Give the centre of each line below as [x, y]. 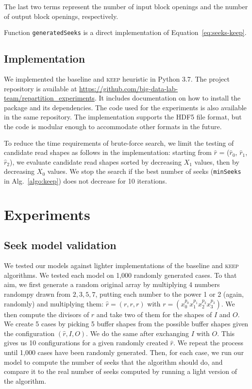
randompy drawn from [37, 294]
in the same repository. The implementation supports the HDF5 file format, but [123, 117]
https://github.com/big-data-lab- [129, 88]
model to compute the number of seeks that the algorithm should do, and [113, 362]
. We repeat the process [208, 343]
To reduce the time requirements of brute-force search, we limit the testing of [119, 143]
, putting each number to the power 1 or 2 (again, [169, 294]
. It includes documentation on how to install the [168, 98]
